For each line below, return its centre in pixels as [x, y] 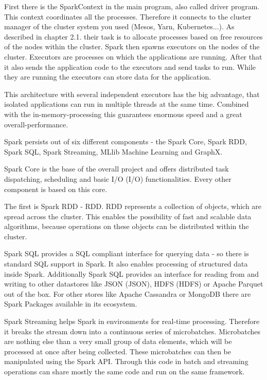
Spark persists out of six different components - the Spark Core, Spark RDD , [126, 141]
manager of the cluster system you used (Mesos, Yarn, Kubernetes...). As [119, 26]
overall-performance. [36, 124]
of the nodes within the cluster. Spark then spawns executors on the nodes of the [132, 46]
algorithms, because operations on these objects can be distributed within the [127, 226]
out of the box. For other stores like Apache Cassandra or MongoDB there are [128, 293]
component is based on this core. [56, 189]
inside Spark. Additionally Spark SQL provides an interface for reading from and [131, 273]
